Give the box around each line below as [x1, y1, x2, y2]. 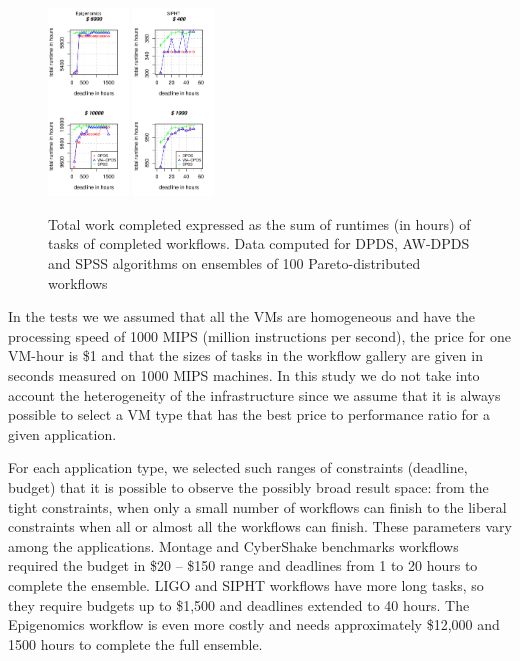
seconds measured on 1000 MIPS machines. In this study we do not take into [8, 365, 480, 386]
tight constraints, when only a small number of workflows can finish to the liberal [8, 496, 507, 517]
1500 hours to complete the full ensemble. [8, 633, 263, 654]
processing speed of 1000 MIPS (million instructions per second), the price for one [8, 325, 511, 346]
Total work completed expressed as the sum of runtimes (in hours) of [48, 213, 471, 234]
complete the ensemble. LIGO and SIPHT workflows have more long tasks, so [8, 574, 484, 595]
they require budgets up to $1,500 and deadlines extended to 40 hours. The [8, 594, 470, 615]
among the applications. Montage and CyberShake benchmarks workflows [8, 535, 459, 556]
